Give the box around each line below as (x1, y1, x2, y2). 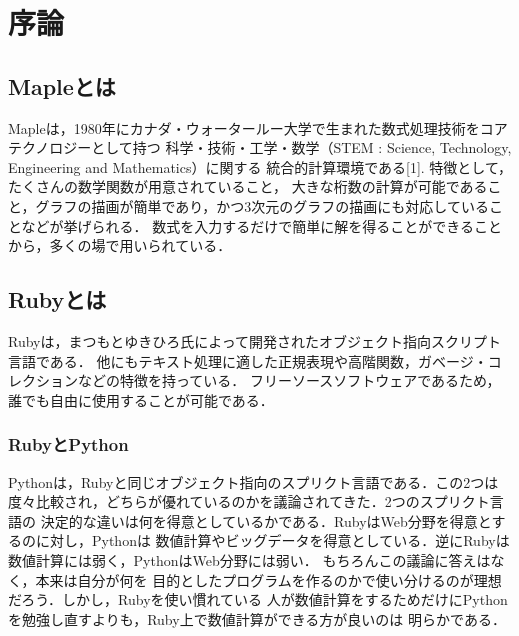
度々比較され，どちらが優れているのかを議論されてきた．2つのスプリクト (8, 491, 490, 512)
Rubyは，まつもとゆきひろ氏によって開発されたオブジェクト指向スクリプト (8, 330, 502, 351)
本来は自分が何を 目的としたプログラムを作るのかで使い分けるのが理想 (35, 569, 502, 590)
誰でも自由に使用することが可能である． (8, 389, 274, 410)
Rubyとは (8, 284, 107, 315)
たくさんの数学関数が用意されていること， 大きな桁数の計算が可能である (8, 176, 488, 197)
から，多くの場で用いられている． (8, 235, 232, 256)
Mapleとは (8, 70, 116, 101)
